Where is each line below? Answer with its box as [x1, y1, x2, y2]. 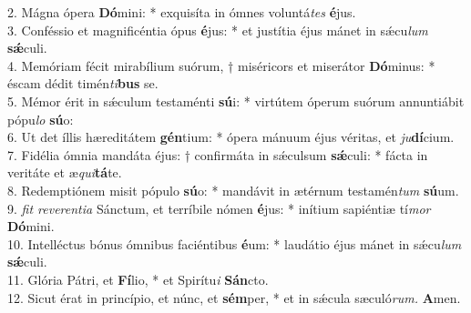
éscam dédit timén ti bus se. [7, 74, 159, 93]
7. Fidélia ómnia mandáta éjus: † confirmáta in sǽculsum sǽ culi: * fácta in [7, 145, 428, 164]
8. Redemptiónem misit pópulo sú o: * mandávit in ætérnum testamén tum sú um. [7, 180, 459, 199]
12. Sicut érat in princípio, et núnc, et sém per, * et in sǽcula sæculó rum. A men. [7, 288, 461, 307]
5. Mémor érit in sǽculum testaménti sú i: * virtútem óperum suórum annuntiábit [7, 91, 465, 110]
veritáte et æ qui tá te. [7, 163, 122, 182]
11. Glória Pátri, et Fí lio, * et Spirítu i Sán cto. [7, 269, 269, 288]
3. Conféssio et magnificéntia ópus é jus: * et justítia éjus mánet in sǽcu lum [7, 20, 428, 39]
